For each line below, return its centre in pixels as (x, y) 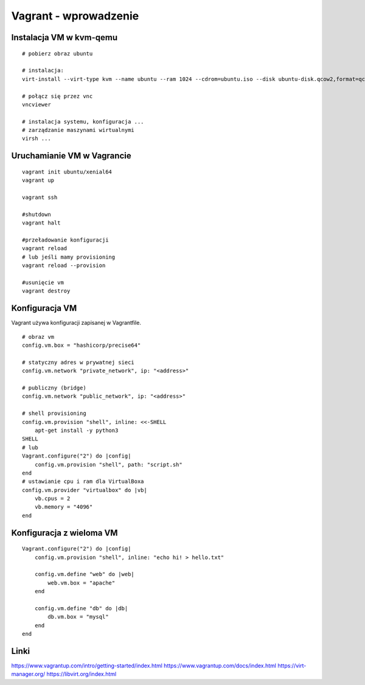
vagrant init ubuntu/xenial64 (67, 172)
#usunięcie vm (43, 282)
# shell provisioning (54, 413)
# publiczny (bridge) (54, 388)
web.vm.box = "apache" (82, 583)
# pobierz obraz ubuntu (57, 54)
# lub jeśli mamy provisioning (69, 257)
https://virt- (292, 666)
